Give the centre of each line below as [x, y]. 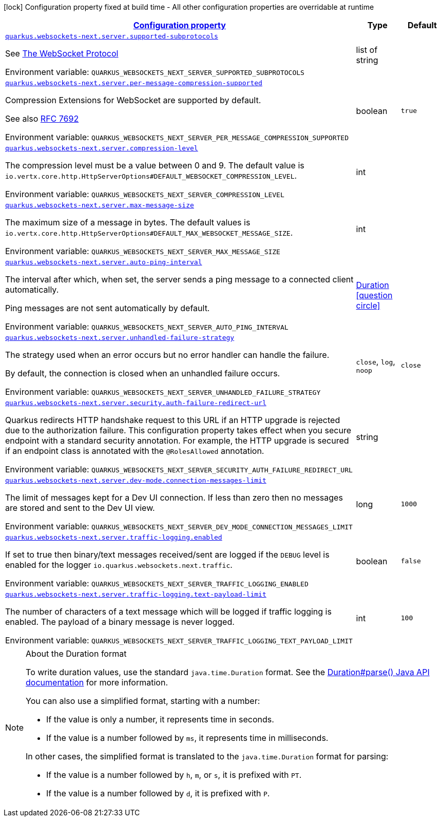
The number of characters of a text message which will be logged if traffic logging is [168, 612]
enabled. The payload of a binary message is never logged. [120, 622]
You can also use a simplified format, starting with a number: [143, 701]
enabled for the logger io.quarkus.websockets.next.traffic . [119, 565]
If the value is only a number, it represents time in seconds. [160, 719]
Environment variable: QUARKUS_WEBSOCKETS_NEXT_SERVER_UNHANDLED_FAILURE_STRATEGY [163, 392]
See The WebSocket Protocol [62, 53]
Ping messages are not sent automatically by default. [108, 308]
